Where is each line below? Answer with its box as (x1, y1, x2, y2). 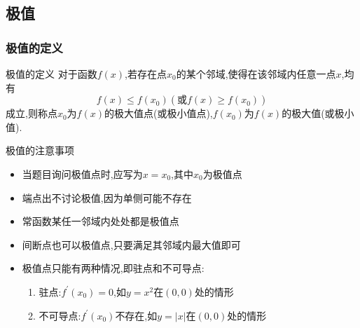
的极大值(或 (282, 106, 335, 121)
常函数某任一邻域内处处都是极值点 (22, 214, 179, 228)
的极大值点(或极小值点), (104, 106, 213, 121)
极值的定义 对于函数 (6, 67, 97, 81)
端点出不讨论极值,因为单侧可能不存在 (22, 190, 192, 205)
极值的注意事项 (6, 143, 74, 158)
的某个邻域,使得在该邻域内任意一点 (176, 67, 336, 81)
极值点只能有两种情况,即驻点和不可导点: (22, 261, 205, 275)
